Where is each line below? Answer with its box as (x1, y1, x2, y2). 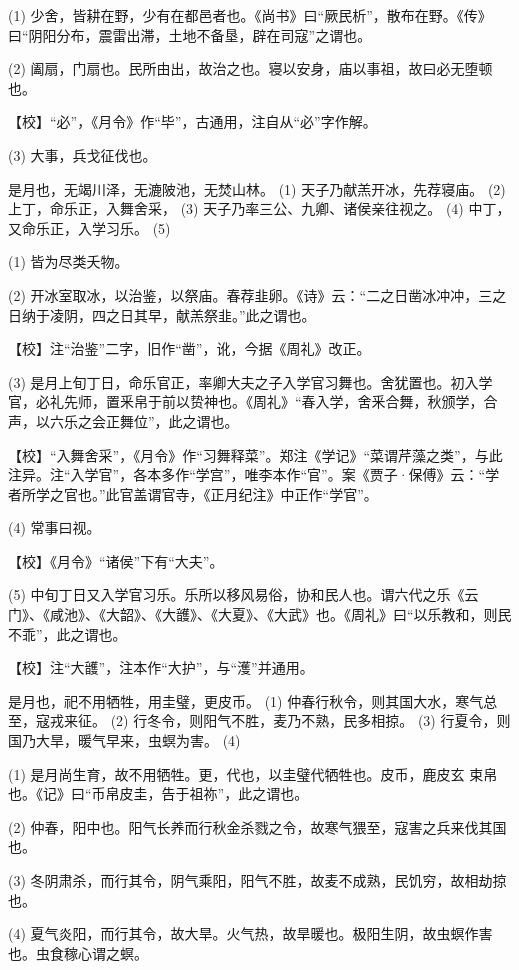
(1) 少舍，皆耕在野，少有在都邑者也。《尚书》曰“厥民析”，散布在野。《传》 (8, 5, 492, 25)
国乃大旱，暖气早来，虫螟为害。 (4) (8, 730, 241, 751)
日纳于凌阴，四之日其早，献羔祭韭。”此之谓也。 (8, 304, 316, 325)
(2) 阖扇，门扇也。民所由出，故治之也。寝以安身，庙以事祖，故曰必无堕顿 (8, 58, 493, 79)
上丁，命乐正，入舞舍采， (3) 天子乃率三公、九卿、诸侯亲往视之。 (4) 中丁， (8, 198, 511, 219)
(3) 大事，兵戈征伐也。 (8, 144, 157, 165)
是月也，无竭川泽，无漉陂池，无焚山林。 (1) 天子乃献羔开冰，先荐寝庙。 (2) (8, 178, 506, 199)
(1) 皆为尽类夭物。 (8, 251, 129, 272)
